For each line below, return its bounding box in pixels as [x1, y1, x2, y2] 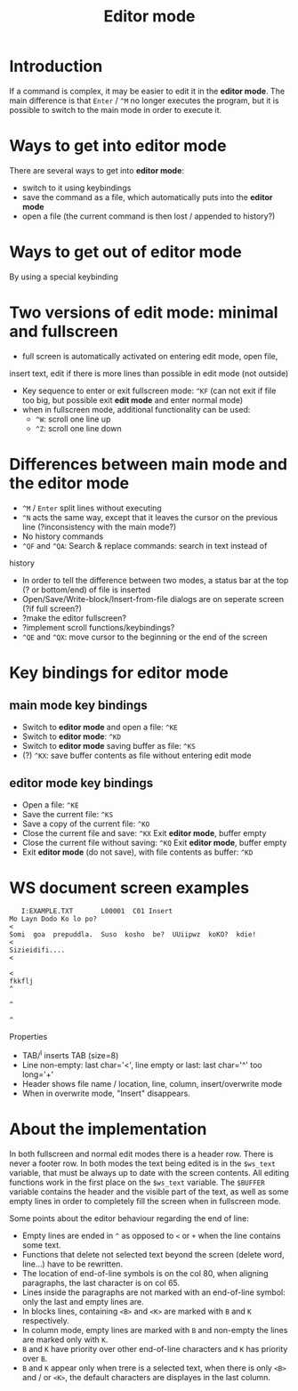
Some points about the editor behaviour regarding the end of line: [9, 1213, 249, 1224]
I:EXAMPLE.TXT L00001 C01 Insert [20, 907, 173, 916]
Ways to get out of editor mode [9, 242, 243, 262]
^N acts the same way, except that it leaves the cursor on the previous [21, 511, 278, 522]
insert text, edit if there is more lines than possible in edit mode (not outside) [9, 367, 289, 379]
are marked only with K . [21, 1334, 109, 1345]
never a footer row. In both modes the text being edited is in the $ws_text [9, 1158, 276, 1169]
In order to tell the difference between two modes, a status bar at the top [21, 575, 289, 585]
